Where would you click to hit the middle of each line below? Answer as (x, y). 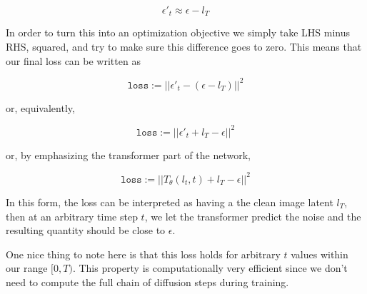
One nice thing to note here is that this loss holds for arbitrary (143, 254)
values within (320, 254)
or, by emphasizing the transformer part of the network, (129, 154)
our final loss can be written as (73, 60)
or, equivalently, (40, 107)
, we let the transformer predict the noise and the (253, 216)
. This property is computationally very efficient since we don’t (210, 268)
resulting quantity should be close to (86, 230)
